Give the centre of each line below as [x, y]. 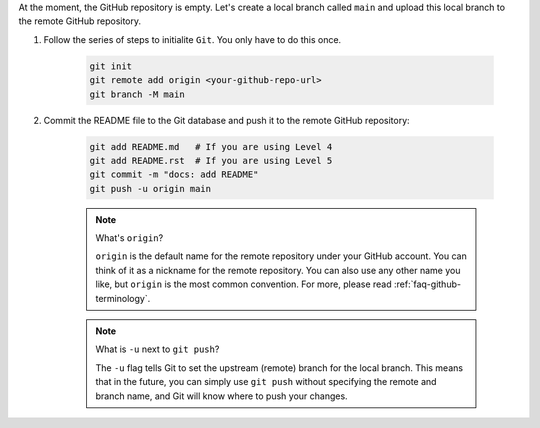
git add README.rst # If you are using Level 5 [211, 160]
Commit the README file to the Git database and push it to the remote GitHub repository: [226, 120]
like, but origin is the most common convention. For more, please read [243, 284]
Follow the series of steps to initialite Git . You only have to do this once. [192, 39]
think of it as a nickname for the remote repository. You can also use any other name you [278, 270]
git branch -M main [137, 94]
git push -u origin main [150, 188]
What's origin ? [129, 238]
